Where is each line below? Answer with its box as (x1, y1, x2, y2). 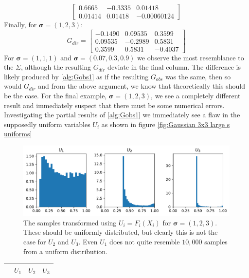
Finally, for (4, 19, 37, 29)
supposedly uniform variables (4, 119, 90, 129)
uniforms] (4, 129, 32, 139)
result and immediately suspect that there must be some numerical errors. (4, 100, 225, 110)
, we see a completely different (151, 91, 241, 101)
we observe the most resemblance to (137, 52, 244, 62)
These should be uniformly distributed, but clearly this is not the (23, 227, 218, 237)
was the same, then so (165, 71, 231, 81)
